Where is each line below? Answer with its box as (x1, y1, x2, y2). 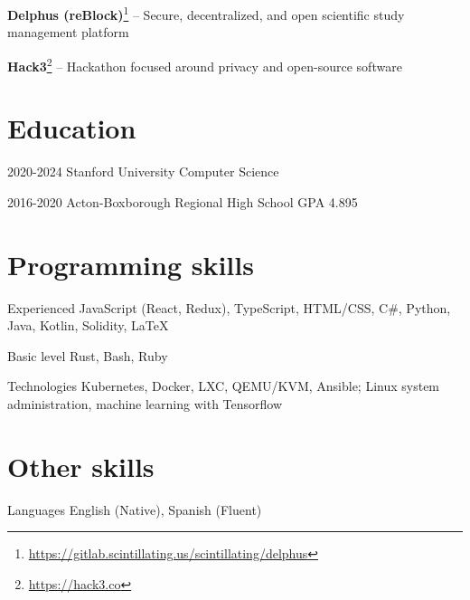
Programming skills (7, 245, 254, 282)
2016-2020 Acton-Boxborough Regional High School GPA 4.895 (7, 192, 358, 211)
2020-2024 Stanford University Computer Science (7, 162, 279, 181)
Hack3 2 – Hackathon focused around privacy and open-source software (7, 53, 402, 75)
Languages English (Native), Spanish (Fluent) (7, 500, 262, 519)
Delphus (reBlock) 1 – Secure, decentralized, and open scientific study (7, 3, 405, 24)
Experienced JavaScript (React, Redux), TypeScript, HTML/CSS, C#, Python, (7, 298, 451, 317)
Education (7, 110, 136, 147)
